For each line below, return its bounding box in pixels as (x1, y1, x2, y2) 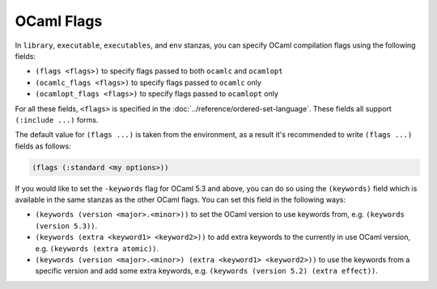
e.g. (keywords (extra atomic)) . (35, 243, 159, 253)
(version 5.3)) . (35, 220, 98, 230)
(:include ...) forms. (15, 115, 99, 124)
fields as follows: (15, 141, 72, 151)
